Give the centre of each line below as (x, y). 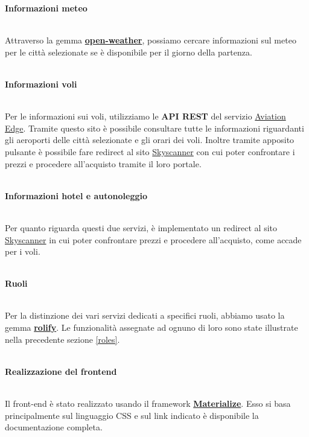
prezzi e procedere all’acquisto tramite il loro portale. (103, 163)
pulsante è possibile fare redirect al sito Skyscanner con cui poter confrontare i (150, 151)
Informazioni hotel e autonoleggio (76, 195)
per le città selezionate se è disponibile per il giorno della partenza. (129, 52)
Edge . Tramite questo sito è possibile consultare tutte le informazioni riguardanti (154, 128)
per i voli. (23, 251)
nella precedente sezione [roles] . (62, 339)
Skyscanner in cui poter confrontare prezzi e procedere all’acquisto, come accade (153, 239)
